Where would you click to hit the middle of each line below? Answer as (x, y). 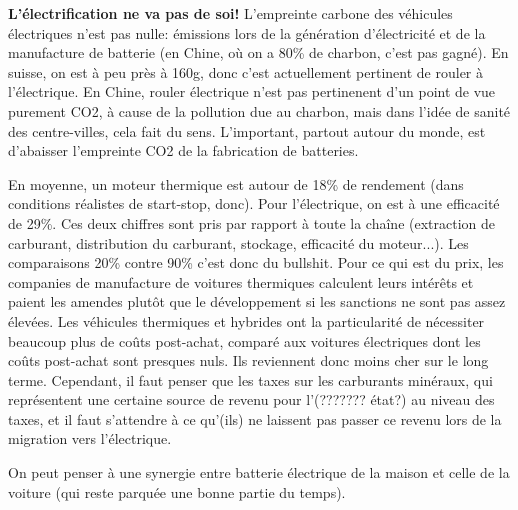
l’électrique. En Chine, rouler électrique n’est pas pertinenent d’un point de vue (252, 91)
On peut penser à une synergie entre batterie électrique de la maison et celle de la (259, 472)
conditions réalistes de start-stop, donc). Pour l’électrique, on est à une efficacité (254, 203)
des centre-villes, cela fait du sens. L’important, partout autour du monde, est (247, 130)
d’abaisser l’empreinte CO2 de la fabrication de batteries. (183, 150)
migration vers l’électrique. (90, 438)
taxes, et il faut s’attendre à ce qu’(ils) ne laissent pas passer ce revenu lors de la (255, 418)
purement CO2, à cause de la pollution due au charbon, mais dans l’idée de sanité (259, 110)
